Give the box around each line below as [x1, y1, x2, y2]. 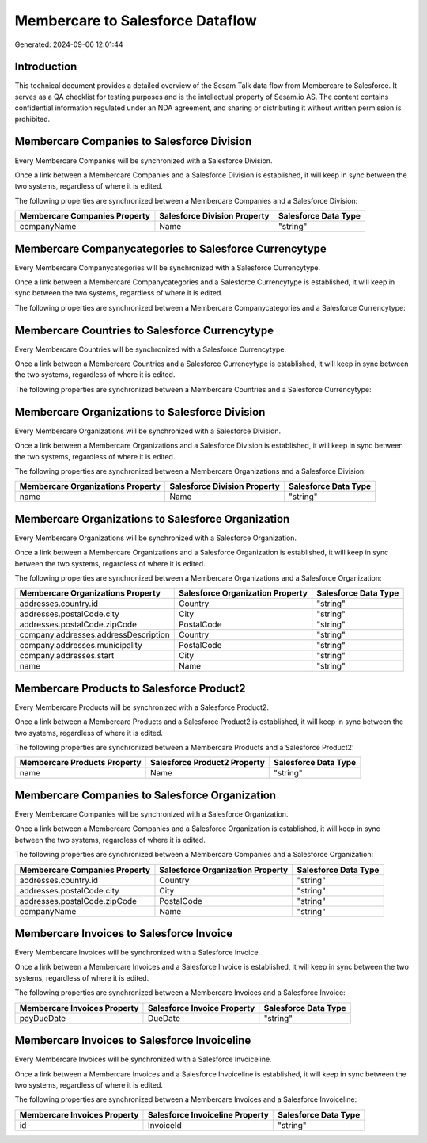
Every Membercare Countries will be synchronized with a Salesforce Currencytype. [14, 345, 287, 354]
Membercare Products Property [19, 757, 142, 768]
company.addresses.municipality [19, 640, 142, 651]
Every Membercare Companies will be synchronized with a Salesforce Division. [14, 155, 273, 166]
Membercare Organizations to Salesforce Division [14, 405, 266, 419]
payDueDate [19, 1012, 66, 1023]
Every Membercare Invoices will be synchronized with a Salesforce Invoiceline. [14, 1054, 272, 1065]
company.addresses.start [19, 650, 115, 661]
